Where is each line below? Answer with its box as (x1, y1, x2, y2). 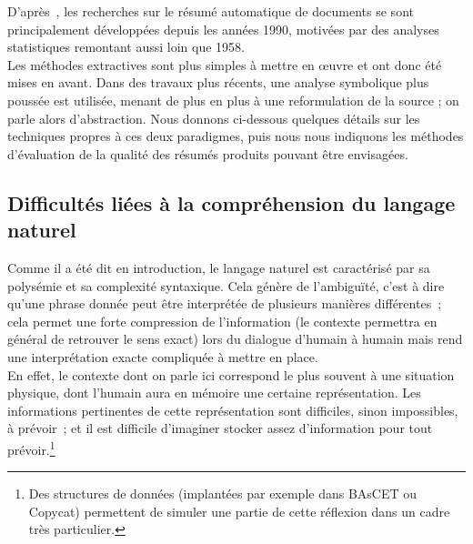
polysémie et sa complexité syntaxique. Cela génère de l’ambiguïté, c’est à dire (7, 276, 445, 295)
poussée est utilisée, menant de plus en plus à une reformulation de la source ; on (7, 90, 459, 109)
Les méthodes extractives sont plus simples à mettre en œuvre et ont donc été (7, 55, 442, 74)
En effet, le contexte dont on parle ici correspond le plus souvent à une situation (7, 365, 455, 384)
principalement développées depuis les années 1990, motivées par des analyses (7, 19, 439, 38)
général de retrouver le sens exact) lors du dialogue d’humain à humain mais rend (7, 329, 463, 348)
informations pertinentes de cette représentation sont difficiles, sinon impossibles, (7, 400, 458, 419)
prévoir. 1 (7, 437, 55, 458)
